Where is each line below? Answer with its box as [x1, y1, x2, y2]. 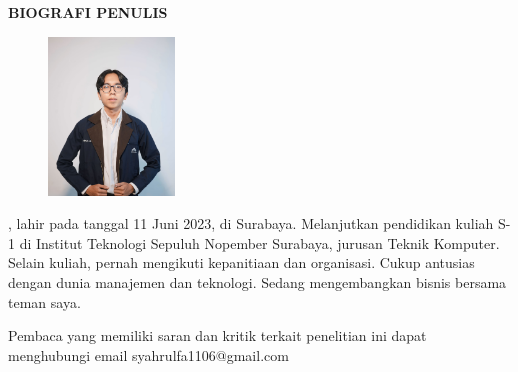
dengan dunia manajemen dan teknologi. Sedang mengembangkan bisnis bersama [8, 271, 507, 292]
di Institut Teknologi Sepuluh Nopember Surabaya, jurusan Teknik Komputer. [19, 232, 500, 253]
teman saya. [8, 291, 81, 312]
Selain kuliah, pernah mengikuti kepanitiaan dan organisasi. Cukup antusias [8, 252, 475, 273]
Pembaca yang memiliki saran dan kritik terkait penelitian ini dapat [8, 325, 427, 346]
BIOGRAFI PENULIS [8, 2, 168, 22]
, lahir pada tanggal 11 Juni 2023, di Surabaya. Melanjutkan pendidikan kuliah [8, 213, 494, 234]
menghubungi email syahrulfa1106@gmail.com [8, 344, 289, 365]
